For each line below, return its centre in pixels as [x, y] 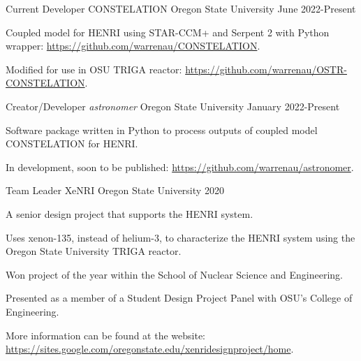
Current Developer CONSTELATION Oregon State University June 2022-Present [181, 8]
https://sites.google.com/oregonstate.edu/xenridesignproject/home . [150, 349]
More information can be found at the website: [106, 335]
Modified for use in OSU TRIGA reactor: [94, 69]
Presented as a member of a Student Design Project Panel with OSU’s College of [179, 298]
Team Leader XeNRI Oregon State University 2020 [115, 190]
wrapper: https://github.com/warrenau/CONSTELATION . [133, 46]
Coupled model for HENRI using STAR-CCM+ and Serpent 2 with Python [168, 32]
